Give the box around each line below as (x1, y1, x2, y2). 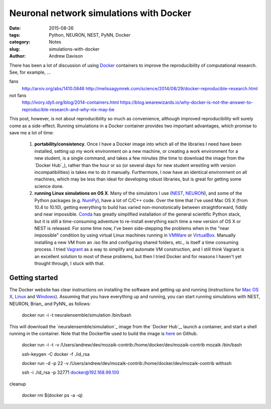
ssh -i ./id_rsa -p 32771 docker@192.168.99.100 (22, 369, 119, 375)
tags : (9, 32, 21, 38)
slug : (9, 46, 20, 52)
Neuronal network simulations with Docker (9, 8, 192, 19)
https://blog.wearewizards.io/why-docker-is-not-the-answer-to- (119, 99, 253, 105)
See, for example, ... (9, 69, 51, 75)
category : (9, 39, 31, 45)
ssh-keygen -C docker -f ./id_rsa (22, 351, 90, 357)
